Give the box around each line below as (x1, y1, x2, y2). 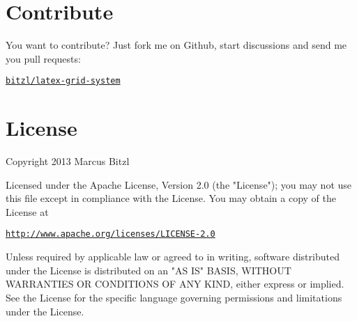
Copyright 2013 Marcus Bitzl (6, 154, 130, 169)
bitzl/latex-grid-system (6, 76, 121, 86)
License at (6, 204, 49, 219)
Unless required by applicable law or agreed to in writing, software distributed (6, 249, 340, 264)
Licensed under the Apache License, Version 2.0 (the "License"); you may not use (6, 177, 352, 191)
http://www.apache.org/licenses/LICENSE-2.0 (6, 229, 215, 240)
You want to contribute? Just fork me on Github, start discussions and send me (6, 38, 347, 52)
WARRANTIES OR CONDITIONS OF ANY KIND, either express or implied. (6, 276, 344, 291)
